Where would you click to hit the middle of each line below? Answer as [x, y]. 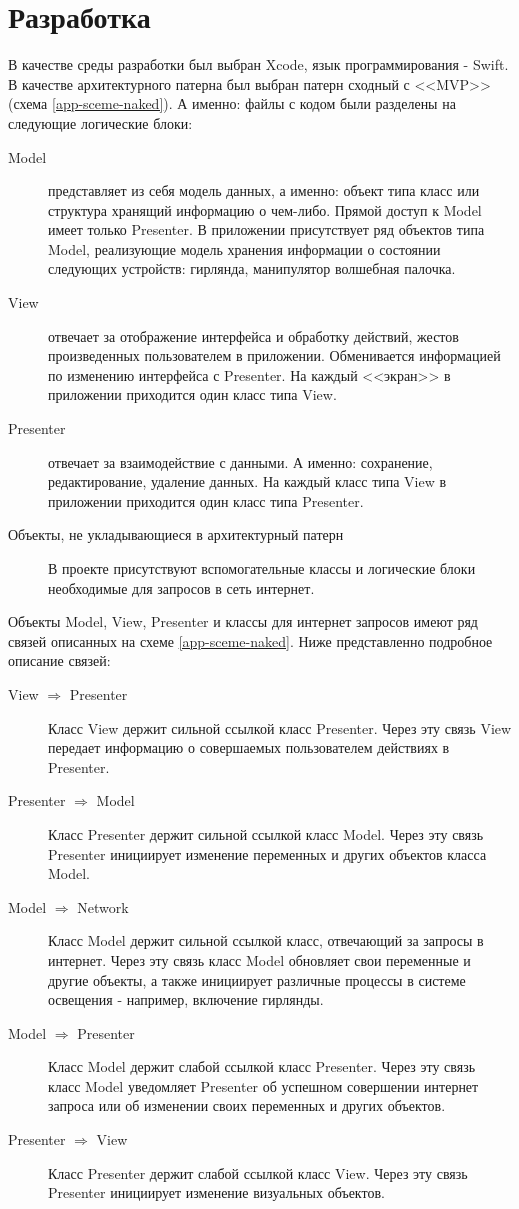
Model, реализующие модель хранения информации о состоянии [244, 248]
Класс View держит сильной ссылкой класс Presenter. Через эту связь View [280, 727]
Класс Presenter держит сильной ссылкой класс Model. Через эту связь [266, 833]
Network [103, 906]
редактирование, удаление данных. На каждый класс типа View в [247, 481]
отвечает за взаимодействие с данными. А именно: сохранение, [240, 461]
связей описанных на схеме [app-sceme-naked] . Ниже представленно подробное [250, 640]
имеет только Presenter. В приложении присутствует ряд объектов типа [266, 229]
